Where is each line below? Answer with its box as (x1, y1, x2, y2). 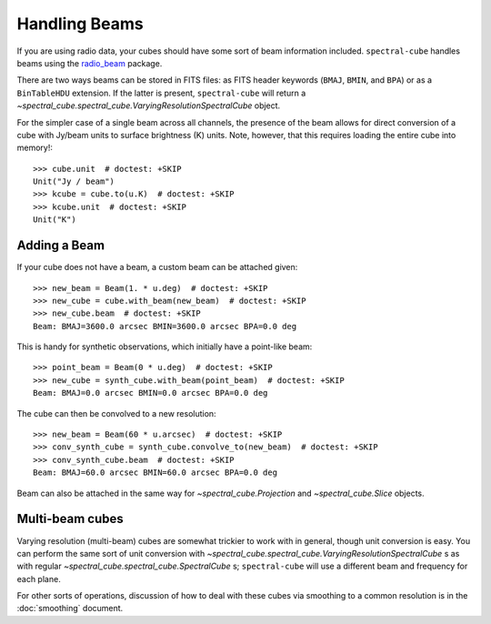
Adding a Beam (16, 237, 105, 254)
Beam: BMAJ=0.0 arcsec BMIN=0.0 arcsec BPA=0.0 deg (33, 387, 268, 398)
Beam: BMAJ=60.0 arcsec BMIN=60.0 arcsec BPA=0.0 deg (33, 468, 277, 478)
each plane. (16, 573, 61, 584)
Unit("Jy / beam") (33, 176, 115, 186)
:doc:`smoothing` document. (16, 603, 124, 614)
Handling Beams (16, 14, 145, 34)
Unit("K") (33, 215, 76, 225)
